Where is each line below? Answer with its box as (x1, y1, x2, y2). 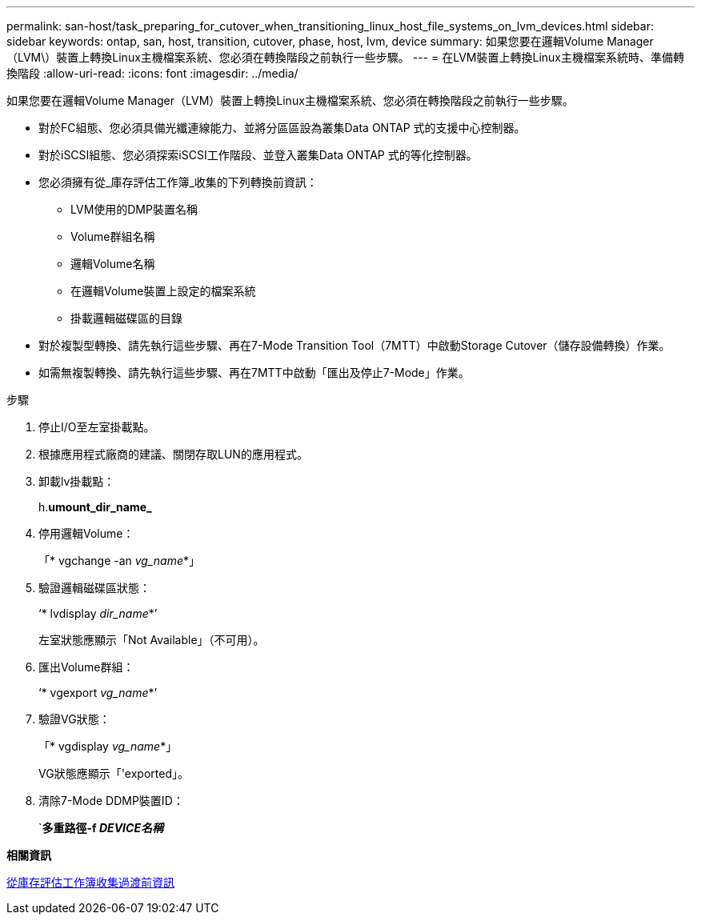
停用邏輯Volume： (38, 527, 134, 540)
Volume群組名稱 (70, 230, 155, 243)
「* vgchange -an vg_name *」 (38, 554, 200, 567)
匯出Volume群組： (38, 660, 134, 674)
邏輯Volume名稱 (70, 257, 155, 270)
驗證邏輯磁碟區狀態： (38, 581, 150, 595)
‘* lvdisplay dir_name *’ (38, 607, 158, 620)
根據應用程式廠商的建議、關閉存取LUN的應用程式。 (38, 447, 308, 461)
